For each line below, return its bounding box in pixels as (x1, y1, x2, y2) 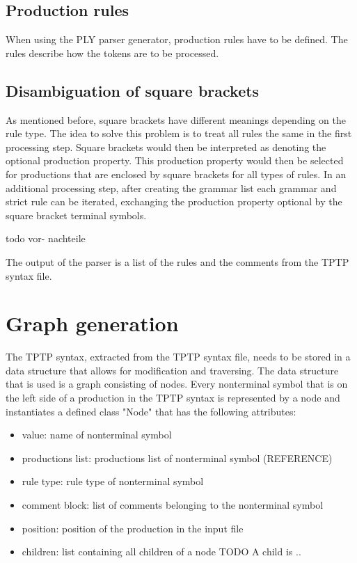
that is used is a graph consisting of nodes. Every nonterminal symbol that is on (6, 376, 348, 391)
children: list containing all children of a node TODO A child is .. (22, 544, 301, 559)
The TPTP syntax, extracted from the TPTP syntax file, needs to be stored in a (6, 349, 351, 364)
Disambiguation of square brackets (6, 79, 260, 101)
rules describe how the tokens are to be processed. (6, 45, 219, 60)
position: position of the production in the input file (22, 521, 244, 535)
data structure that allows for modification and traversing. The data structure (6, 363, 339, 377)
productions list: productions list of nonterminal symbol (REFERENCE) (22, 450, 333, 465)
